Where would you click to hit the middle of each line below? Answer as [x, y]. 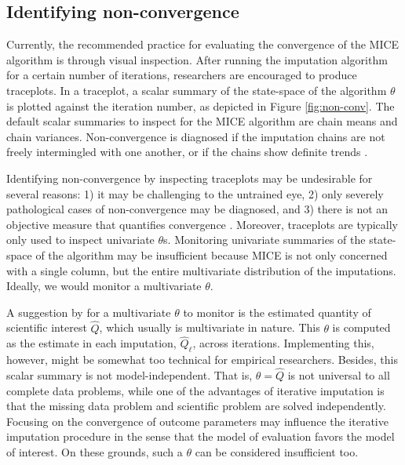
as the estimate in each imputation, [91, 343]
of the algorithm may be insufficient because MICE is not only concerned [212, 254]
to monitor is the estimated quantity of [277, 312]
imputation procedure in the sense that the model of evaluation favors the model [201, 436]
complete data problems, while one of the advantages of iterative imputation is [195, 390]
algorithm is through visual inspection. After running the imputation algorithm [197, 59]
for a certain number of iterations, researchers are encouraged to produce [182, 75]
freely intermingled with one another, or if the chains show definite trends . [187, 152]
